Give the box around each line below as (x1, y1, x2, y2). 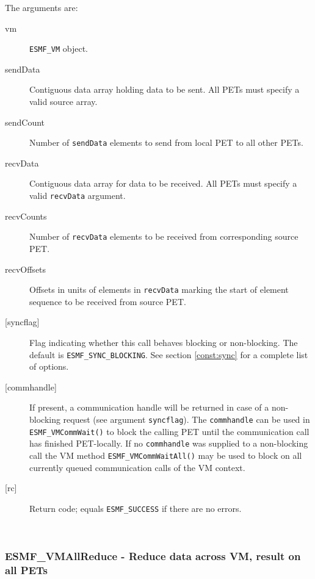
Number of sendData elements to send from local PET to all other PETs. (29, 136, 303, 149)
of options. (29, 360, 69, 373)
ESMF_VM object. (29, 42, 89, 55)
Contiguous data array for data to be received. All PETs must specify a (29, 177, 297, 190)
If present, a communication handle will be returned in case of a (29, 401, 269, 414)
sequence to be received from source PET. (29, 295, 186, 307)
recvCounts (5, 209, 47, 222)
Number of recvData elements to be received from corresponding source (29, 230, 299, 243)
